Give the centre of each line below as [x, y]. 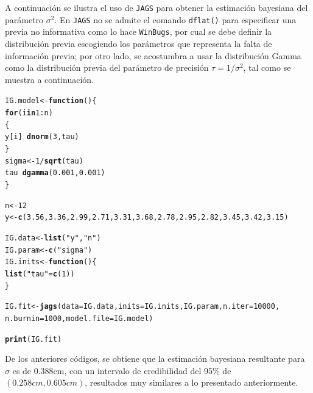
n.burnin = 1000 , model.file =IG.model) [79, 318]
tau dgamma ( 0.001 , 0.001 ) [55, 173]
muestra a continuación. [49, 79]
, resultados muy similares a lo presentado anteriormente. [192, 382]
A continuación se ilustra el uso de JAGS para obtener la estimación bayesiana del [156, 7]
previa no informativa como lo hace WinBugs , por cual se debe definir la [139, 31]
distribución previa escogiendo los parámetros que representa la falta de [139, 43]
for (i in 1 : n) [29, 113]
